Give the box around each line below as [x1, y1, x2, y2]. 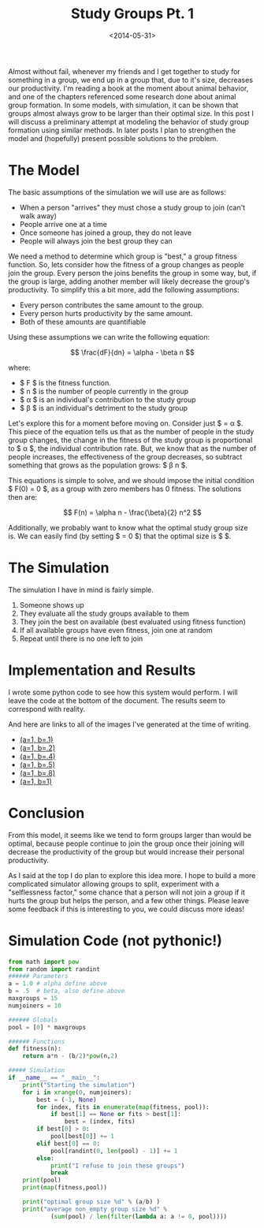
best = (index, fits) [64, 1118, 136, 1126]
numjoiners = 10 [8, 1002, 61, 1010]
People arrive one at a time [19, 219, 108, 229]
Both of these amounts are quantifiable [19, 317, 147, 326]
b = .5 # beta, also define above [8, 987, 125, 995]
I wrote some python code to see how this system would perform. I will [8, 687, 238, 697]
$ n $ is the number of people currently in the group [19, 386, 189, 396]
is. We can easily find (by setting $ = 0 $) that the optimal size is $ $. [8, 531, 232, 541]
